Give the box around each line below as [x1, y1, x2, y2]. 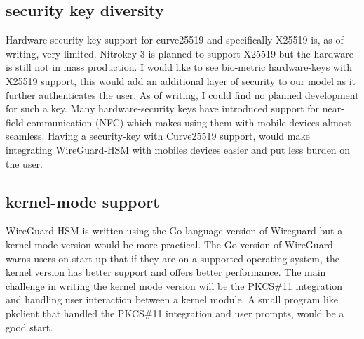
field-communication [6, 114, 93, 129]
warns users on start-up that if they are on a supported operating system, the [6, 251, 339, 265]
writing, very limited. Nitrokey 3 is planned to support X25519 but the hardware [6, 46, 353, 60]
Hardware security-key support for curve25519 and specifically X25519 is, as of [6, 32, 344, 47]
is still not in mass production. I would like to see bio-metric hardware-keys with [6, 60, 353, 74]
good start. [6, 319, 53, 334]
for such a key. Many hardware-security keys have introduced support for [6, 101, 320, 116]
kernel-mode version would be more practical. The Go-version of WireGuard [6, 237, 333, 251]
